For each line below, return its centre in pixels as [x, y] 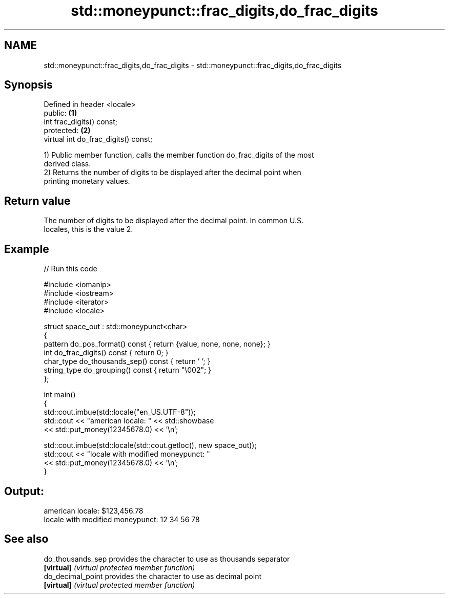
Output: [24, 491]
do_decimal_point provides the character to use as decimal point [152, 576]
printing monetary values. [87, 181]
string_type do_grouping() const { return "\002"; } [128, 370]
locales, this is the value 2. [88, 229]
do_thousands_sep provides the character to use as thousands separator [167, 559]
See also [26, 539]
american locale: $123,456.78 [94, 510]
